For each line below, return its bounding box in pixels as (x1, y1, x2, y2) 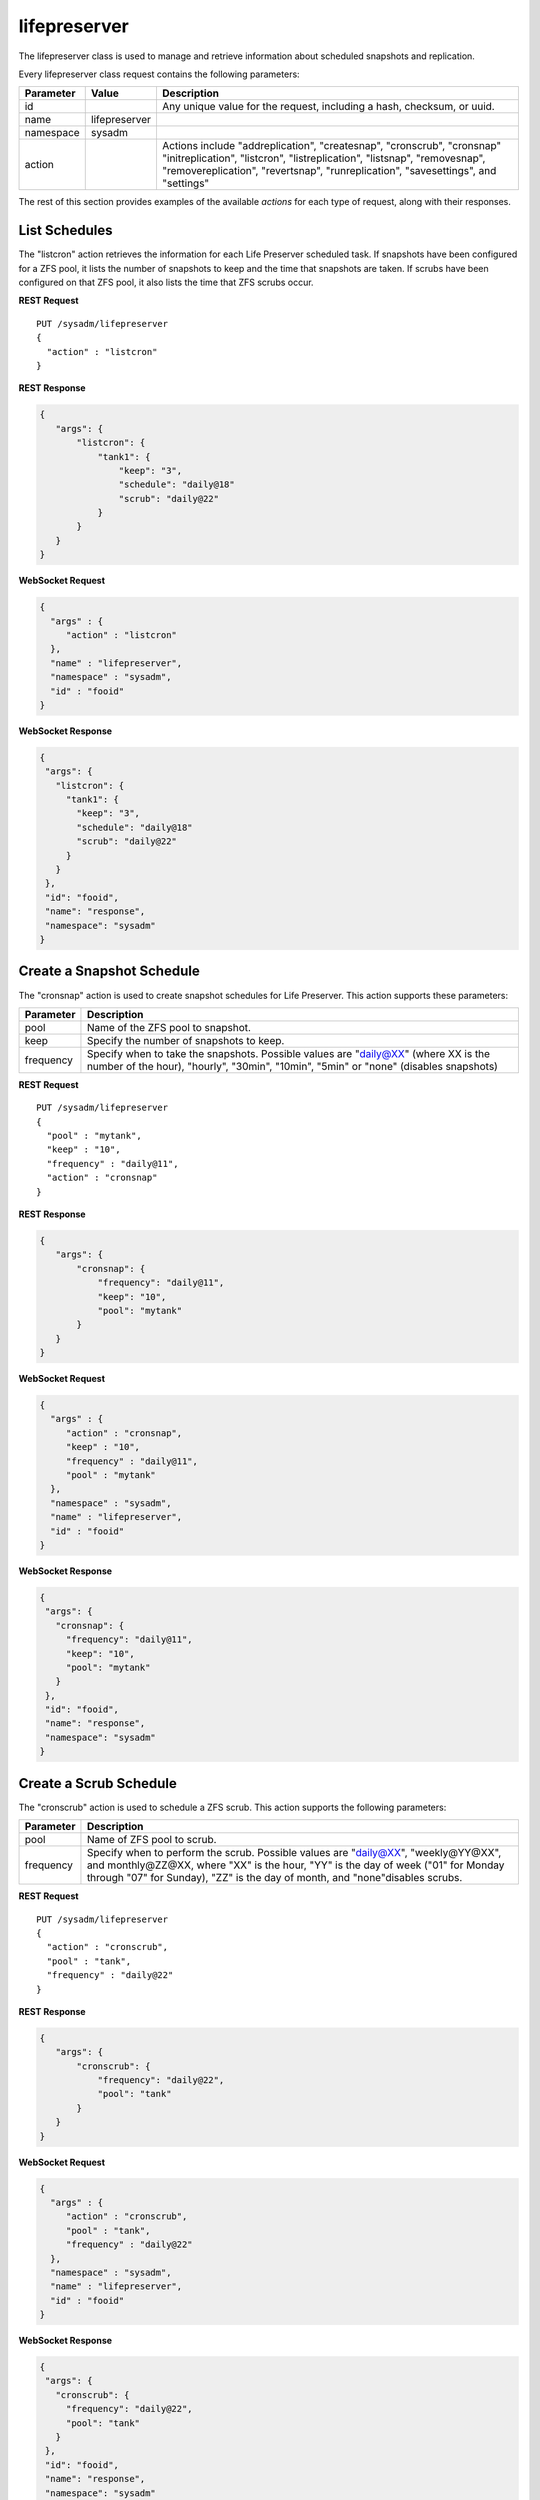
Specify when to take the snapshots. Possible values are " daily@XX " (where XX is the (86, 1046, 490, 1060)
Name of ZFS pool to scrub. (86, 1833, 217, 1847)
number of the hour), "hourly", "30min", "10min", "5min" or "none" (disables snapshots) (86, 1059, 499, 1073)
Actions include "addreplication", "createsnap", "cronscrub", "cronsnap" (161, 139, 502, 153)
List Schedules (18, 222, 113, 239)
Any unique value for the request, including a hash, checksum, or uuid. (161, 100, 495, 114)
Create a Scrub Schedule (18, 1775, 177, 1792)
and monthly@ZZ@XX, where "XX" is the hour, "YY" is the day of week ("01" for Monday (86, 1858, 505, 1872)
